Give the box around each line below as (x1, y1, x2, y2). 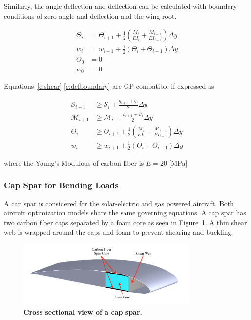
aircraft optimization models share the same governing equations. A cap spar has (4, 207, 246, 218)
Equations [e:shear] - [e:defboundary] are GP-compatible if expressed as (4, 81, 214, 91)
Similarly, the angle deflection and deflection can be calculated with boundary (4, 1, 237, 11)
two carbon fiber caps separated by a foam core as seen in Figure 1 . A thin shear (4, 217, 247, 227)
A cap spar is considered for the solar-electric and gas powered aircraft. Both (4, 198, 234, 208)
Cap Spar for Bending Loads (4, 179, 119, 191)
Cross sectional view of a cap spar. (23, 306, 143, 317)
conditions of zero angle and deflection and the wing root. (4, 10, 177, 21)
